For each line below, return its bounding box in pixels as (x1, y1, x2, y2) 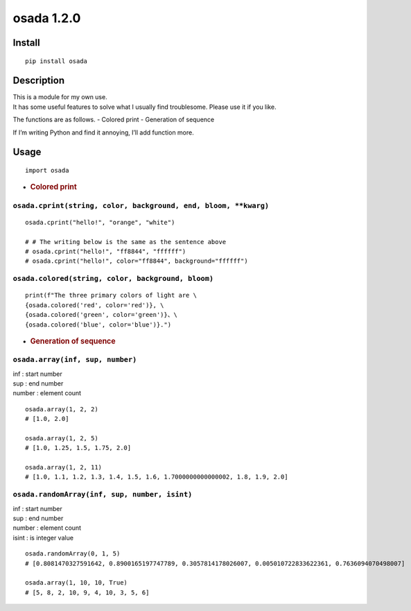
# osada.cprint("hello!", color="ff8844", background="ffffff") (25, 257, 249, 265)
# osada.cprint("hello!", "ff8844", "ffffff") (25, 248, 186, 256)
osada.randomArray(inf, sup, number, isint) (12, 490, 193, 499)
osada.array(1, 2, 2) (25, 405, 98, 413)
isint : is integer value (12, 533, 74, 542)
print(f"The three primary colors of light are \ (25, 291, 198, 300)
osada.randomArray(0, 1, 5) (25, 550, 121, 558)
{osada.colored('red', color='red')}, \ (25, 301, 164, 309)
